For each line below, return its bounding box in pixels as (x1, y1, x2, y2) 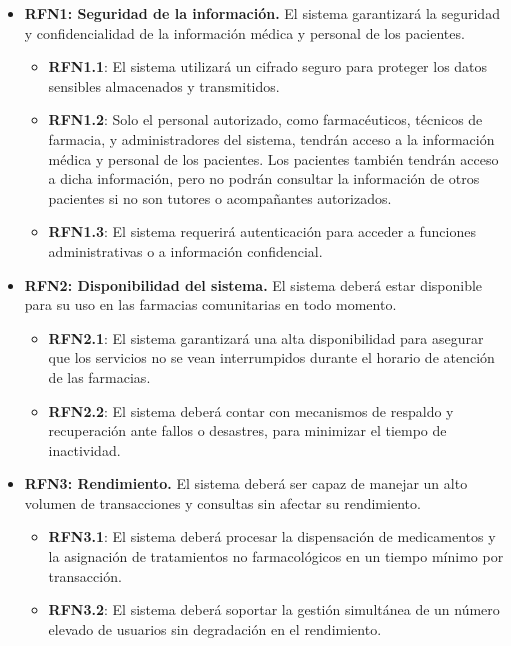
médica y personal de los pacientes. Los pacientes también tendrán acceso (48, 148, 499, 169)
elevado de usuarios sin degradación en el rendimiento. (48, 618, 382, 639)
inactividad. (48, 439, 121, 460)
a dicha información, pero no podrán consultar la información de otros (48, 168, 480, 189)
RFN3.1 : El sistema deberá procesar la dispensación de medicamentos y (48, 526, 496, 547)
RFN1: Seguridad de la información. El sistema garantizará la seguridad (24, 3, 500, 23)
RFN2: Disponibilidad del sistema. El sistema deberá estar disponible (24, 274, 483, 295)
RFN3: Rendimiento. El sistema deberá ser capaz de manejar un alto (24, 473, 468, 494)
